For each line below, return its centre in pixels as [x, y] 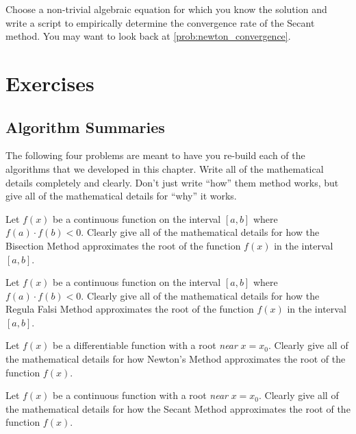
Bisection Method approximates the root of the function [123, 245]
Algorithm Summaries [85, 126]
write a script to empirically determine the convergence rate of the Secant [160, 22]
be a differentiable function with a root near [145, 345]
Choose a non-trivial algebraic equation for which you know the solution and [166, 9]
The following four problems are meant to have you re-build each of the [155, 155]
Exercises [50, 83]
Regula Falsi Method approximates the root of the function [130, 309]
